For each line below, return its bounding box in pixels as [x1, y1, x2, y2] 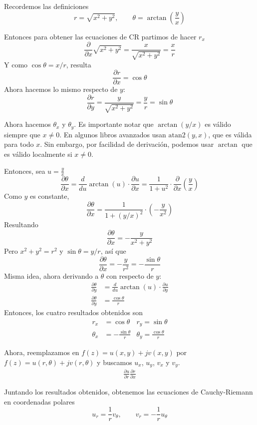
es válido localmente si [4, 148, 72, 159]
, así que [100, 246, 126, 256]
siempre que [4, 129, 40, 139]
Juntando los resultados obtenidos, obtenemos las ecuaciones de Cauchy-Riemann [4, 387, 253, 397]
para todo [4, 139, 34, 149]
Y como [4, 59, 28, 69]
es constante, [29, 191, 69, 201]
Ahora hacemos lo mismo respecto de [4, 84, 118, 94]
